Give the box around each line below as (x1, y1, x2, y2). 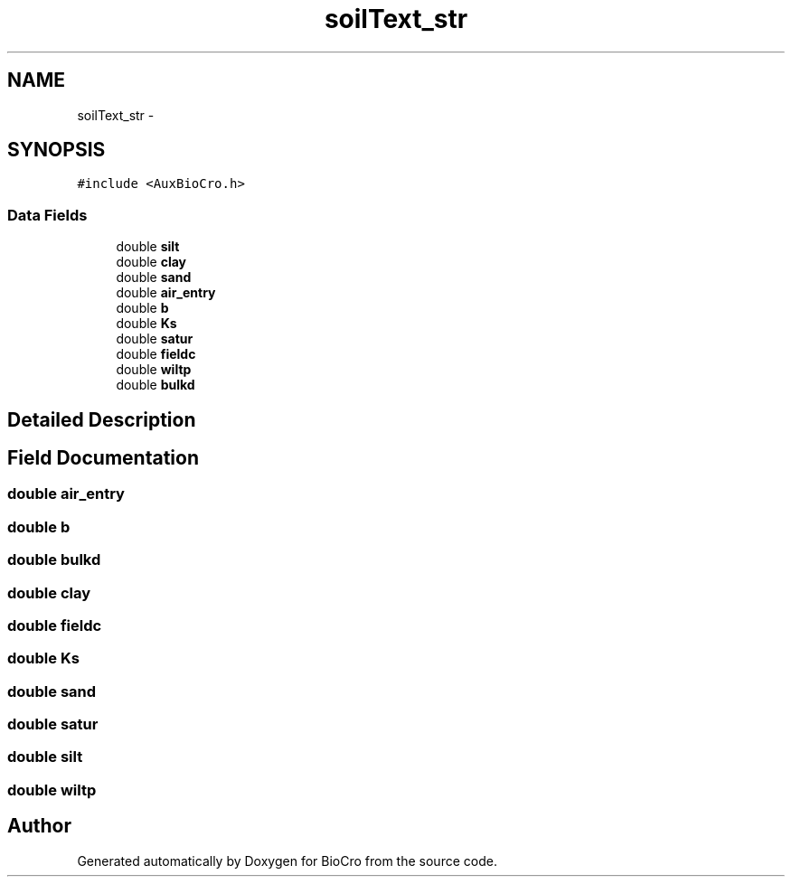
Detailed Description (7, 408, 196, 431)
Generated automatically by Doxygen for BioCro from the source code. (77, 852, 497, 869)
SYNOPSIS (7, 138, 106, 162)
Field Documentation (7, 447, 199, 470)
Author (7, 814, 71, 838)
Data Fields (7, 205, 88, 224)
